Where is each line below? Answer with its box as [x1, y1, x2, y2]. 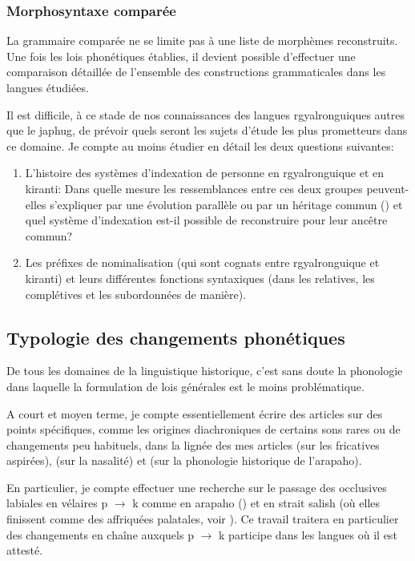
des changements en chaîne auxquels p [6, 526, 194, 543]
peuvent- [366, 180, 409, 196]
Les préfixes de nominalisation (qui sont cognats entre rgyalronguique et [25, 254, 380, 271]
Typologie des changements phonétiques [6, 325, 345, 349]
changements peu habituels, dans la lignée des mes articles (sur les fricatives [6, 436, 380, 453]
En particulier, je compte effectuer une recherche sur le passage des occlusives [6, 478, 387, 495]
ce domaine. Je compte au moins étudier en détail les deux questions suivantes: [6, 137, 394, 154]
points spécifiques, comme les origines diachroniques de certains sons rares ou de [6, 421, 401, 438]
